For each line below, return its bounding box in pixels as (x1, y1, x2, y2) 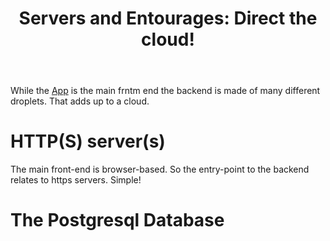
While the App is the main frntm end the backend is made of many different (10, 85, 321, 97)
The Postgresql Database (10, 209, 225, 232)
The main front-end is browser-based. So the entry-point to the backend (10, 163, 310, 176)
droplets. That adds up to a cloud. (10, 95, 150, 107)
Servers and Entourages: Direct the (18, 7, 318, 30)
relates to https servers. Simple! (10, 174, 142, 186)
